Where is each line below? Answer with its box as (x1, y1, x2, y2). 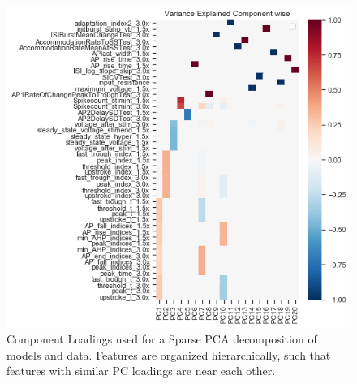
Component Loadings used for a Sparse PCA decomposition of (6, 330, 317, 347)
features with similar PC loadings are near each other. (6, 362, 276, 379)
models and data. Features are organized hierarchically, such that (6, 346, 331, 363)
